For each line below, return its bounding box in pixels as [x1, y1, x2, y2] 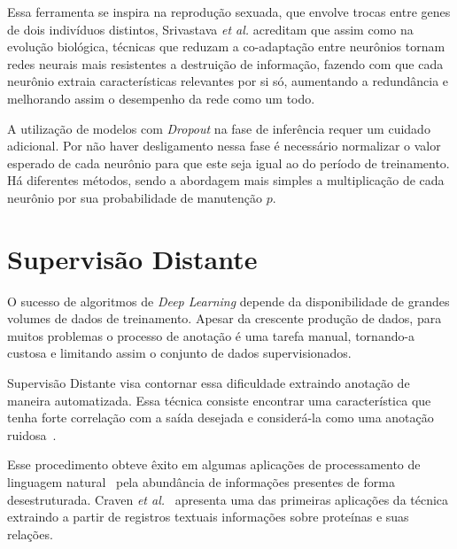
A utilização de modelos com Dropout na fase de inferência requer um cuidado [7, 119, 430, 137]
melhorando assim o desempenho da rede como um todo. [7, 89, 315, 107]
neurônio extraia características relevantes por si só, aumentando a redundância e [7, 72, 449, 90]
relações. [7, 524, 53, 543]
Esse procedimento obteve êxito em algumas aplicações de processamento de [7, 455, 421, 474]
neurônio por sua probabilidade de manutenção [7, 188, 263, 206]
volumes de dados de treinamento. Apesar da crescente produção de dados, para [7, 309, 442, 328]
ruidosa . [7, 425, 57, 444]
